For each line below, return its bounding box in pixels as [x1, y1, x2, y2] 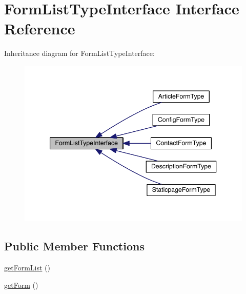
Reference [4, 18, 75, 39]
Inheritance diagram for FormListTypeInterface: [4, 48, 155, 58]
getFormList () [4, 262, 50, 273]
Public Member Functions [4, 238, 145, 254]
